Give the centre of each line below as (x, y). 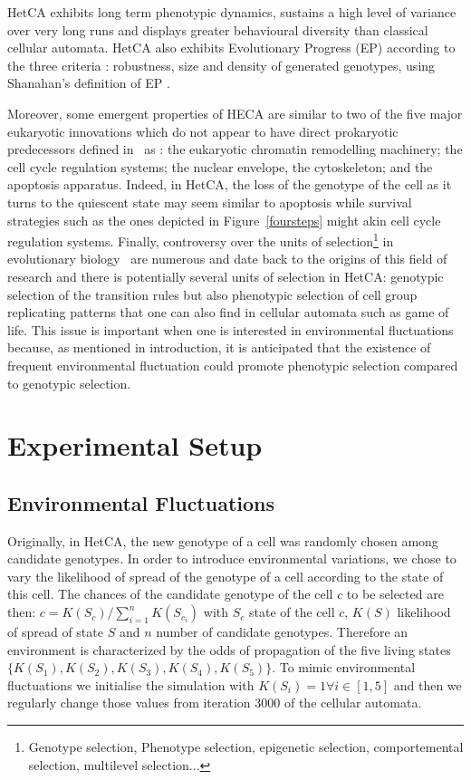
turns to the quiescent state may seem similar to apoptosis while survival (210, 202)
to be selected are (395, 594)
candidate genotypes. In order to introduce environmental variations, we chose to (232, 559)
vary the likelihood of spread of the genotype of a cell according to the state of (226, 576)
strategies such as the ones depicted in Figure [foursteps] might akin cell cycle (224, 220)
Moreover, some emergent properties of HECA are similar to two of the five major (235, 113)
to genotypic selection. (69, 383)
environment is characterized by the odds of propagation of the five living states (229, 649)
